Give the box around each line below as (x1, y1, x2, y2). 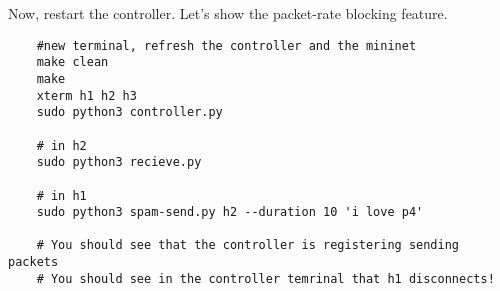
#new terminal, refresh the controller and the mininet (36, 38, 417, 53)
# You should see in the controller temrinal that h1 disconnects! (36, 271, 495, 286)
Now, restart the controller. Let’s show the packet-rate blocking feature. (8, 3, 448, 23)
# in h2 (36, 138, 87, 153)
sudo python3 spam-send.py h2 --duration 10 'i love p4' (36, 205, 424, 220)
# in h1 (36, 188, 87, 203)
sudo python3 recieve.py (36, 155, 202, 170)
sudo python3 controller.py (36, 105, 223, 120)
